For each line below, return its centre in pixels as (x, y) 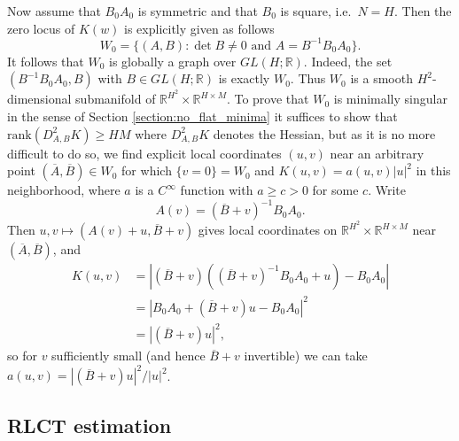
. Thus (308, 78)
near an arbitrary (377, 153)
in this (433, 170)
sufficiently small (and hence (128, 356)
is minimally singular (390, 99)
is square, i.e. (316, 11)
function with (217, 190)
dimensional (39, 99)
